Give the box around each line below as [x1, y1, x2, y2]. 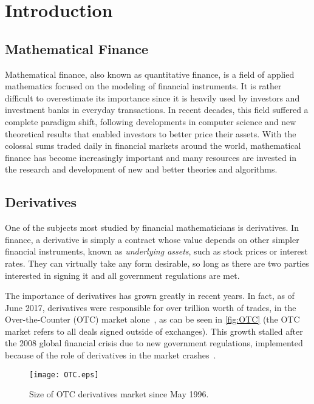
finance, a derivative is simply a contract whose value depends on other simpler [5, 233, 299, 245]
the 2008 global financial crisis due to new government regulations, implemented [5, 337, 303, 349]
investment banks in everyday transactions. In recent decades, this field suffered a [5, 103, 309, 116]
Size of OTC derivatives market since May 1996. [29, 388, 209, 400]
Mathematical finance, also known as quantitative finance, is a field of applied [5, 67, 295, 80]
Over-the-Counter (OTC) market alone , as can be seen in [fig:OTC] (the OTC [5, 313, 300, 326]
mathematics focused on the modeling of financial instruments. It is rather [5, 80, 282, 92]
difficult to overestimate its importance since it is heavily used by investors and [5, 91, 300, 104]
